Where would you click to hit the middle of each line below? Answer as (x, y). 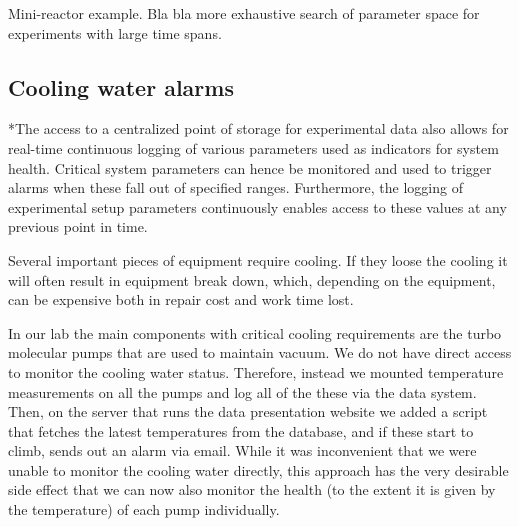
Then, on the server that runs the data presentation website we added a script (248, 411)
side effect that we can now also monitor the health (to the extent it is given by (252, 489)
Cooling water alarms (121, 86)
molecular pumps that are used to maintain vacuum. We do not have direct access (260, 352)
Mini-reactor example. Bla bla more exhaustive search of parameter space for (244, 13)
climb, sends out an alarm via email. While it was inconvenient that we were (242, 450)
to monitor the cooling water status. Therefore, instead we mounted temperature (256, 371)
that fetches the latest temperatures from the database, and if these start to (241, 430)
